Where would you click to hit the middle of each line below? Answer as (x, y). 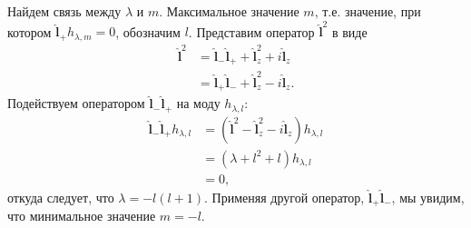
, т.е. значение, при (368, 11)
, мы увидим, (428, 197)
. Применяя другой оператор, (285, 197)
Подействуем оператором (76, 103)
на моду (198, 103)
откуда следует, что (61, 197)
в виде (349, 31)
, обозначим (148, 31)
